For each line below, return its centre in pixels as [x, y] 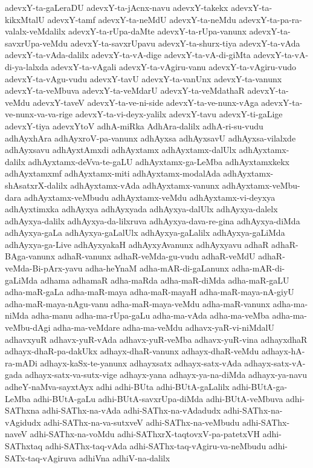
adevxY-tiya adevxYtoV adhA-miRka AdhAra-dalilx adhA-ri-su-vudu [134, 125]
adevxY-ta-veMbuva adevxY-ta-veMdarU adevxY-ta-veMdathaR [125, 90]
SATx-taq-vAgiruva [41, 457]
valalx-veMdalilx [35, 31]
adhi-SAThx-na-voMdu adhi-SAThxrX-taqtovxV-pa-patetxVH [145, 434]
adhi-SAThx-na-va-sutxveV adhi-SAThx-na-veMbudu [142, 422]
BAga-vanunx [30, 256]
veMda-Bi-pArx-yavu [44, 268]
